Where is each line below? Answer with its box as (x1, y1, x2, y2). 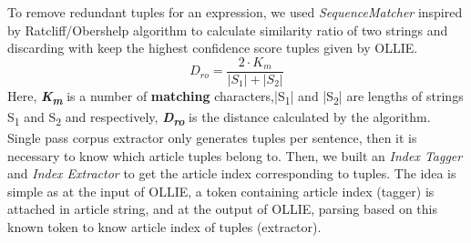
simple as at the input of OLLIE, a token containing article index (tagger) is (7, 181, 435, 200)
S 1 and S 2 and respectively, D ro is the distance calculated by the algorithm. (7, 106, 431, 129)
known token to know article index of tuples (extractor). (7, 218, 322, 237)
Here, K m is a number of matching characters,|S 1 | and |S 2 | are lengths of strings (7, 86, 464, 108)
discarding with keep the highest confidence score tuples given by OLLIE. (7, 38, 418, 57)
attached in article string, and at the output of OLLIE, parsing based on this (7, 199, 437, 218)
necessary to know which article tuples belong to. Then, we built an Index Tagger (7, 146, 463, 165)
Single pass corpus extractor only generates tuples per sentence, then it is (7, 128, 417, 147)
